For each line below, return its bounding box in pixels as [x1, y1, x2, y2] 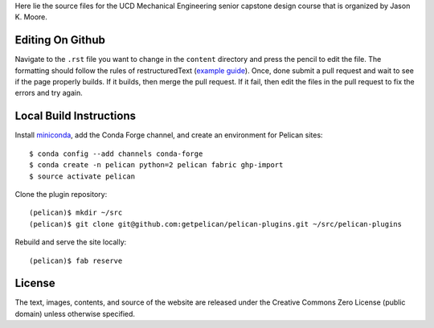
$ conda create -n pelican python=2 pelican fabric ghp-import [29, 161, 284, 170]
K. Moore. [14, 12, 48, 22]
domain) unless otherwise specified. [14, 309, 136, 318]
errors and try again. [14, 88, 84, 98]
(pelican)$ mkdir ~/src [29, 208, 123, 217]
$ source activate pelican [29, 171, 136, 181]
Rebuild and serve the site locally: [14, 237, 127, 247]
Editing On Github [14, 33, 106, 47]
